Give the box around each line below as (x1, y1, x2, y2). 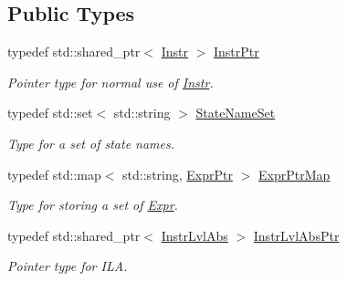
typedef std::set (7, 103, 93, 122)
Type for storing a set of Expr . (7, 195, 178, 214)
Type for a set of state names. (7, 133, 175, 152)
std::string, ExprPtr (122, 164, 233, 183)
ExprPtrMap (258, 164, 331, 183)
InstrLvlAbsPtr (253, 225, 340, 245)
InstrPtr (213, 42, 259, 61)
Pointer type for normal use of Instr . (7, 72, 214, 91)
